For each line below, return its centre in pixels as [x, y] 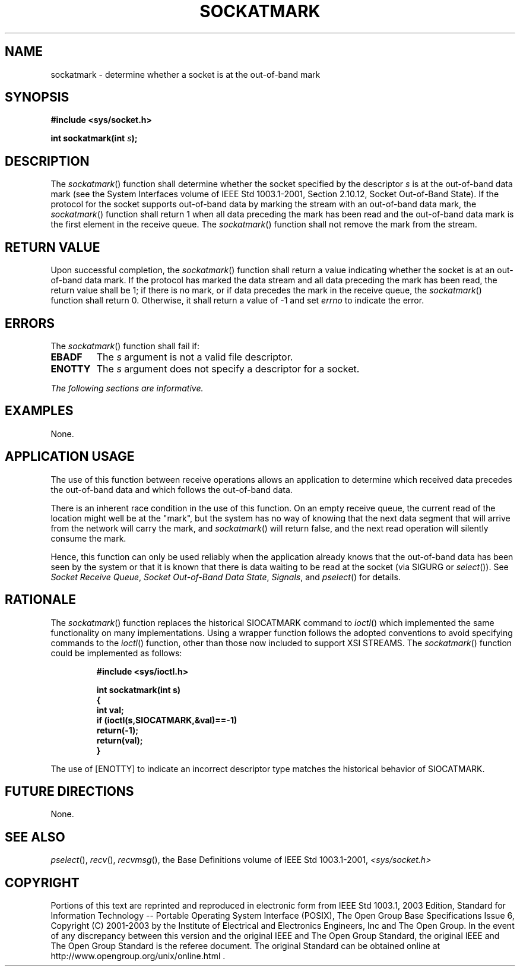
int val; [110, 710]
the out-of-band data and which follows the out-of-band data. [172, 489]
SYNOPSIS [37, 97]
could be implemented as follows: [116, 653]
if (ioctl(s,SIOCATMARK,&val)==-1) [167, 720]
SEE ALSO [35, 837]
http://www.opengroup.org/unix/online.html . [138, 956]
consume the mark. [88, 538]
